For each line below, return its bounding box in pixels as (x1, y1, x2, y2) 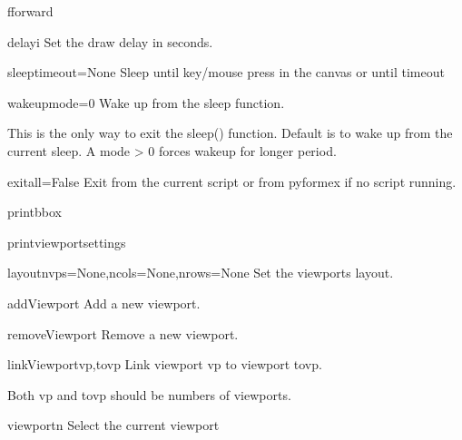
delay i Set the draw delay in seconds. (7, 32, 213, 51)
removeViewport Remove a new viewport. (7, 324, 239, 343)
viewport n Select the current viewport (7, 416, 220, 435)
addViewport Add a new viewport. (7, 293, 201, 312)
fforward (7, 2, 54, 20)
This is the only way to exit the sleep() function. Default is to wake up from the (7, 123, 453, 142)
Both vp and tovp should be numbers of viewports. (7, 385, 291, 404)
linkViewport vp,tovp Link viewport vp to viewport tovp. (7, 355, 322, 374)
